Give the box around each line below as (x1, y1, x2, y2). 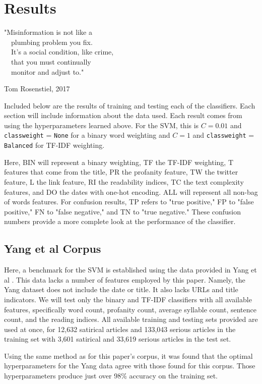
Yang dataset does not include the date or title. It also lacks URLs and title (4, 284, 238, 295)
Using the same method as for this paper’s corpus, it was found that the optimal (4, 350, 253, 361)
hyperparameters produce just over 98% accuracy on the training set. (4, 370, 218, 381)
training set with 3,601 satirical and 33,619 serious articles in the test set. (4, 334, 231, 344)
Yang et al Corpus (4, 241, 101, 256)
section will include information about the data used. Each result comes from (4, 110, 242, 121)
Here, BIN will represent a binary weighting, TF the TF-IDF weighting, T (4, 156, 234, 167)
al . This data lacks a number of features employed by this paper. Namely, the (4, 274, 245, 285)
